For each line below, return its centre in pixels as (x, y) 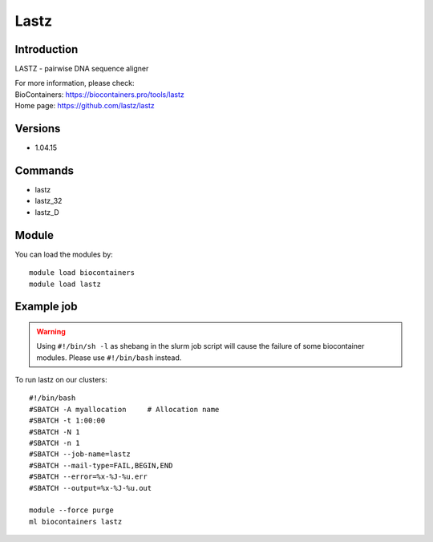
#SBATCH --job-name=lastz (80, 454)
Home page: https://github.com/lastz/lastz (85, 106)
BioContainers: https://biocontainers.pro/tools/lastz (99, 94)
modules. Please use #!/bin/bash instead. (109, 358)
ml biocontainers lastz (76, 522)
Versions (38, 129)
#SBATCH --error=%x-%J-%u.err (89, 477)
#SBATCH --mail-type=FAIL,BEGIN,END (101, 465)
